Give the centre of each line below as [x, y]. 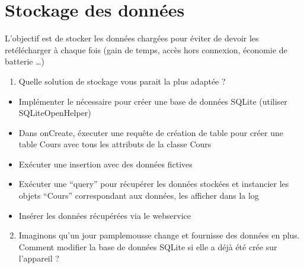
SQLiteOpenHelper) [55, 113]
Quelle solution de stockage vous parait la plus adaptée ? [122, 81]
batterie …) [25, 61]
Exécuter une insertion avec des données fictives [105, 164]
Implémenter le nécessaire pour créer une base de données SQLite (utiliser [153, 101]
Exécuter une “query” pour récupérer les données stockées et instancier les [154, 184]
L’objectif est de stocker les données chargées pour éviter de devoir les [132, 38]
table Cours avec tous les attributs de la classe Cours [115, 144]
